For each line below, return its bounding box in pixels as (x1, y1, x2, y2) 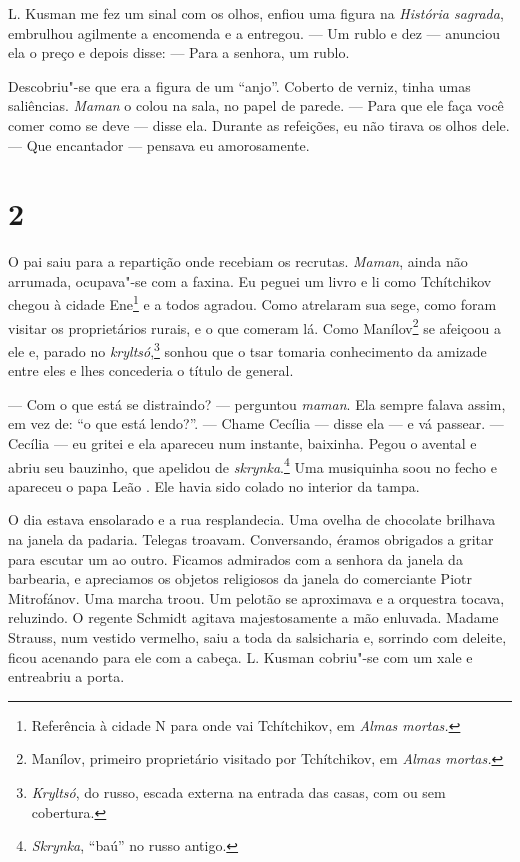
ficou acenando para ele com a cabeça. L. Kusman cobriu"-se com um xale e (8, 646, 473, 667)
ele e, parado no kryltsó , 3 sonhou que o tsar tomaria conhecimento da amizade (8, 337, 487, 361)
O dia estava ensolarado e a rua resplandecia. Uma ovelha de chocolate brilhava (8, 509, 496, 530)
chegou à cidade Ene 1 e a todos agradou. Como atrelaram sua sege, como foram (8, 291, 497, 315)
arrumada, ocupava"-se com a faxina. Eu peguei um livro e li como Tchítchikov (8, 270, 492, 291)
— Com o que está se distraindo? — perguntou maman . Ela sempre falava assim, (8, 393, 506, 414)
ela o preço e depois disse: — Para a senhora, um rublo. (8, 42, 350, 63)
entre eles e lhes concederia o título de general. (8, 360, 294, 381)
